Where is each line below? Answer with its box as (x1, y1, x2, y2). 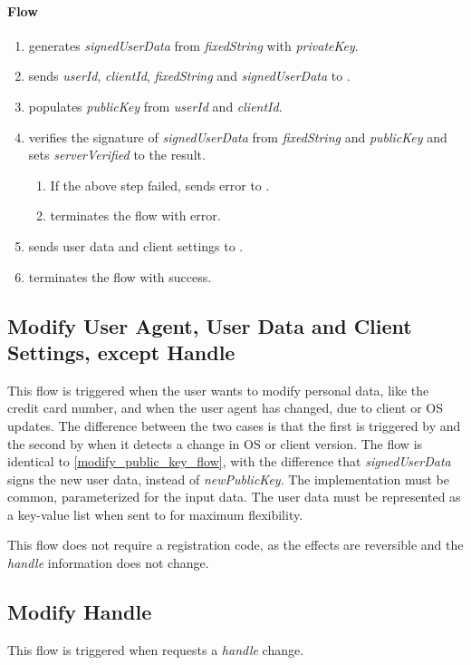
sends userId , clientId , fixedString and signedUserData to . (28, 66, 351, 85)
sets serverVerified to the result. (28, 145, 206, 164)
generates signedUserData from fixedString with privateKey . (28, 35, 359, 54)
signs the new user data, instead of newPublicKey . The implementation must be (7, 469, 449, 488)
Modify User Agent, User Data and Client (7, 311, 412, 339)
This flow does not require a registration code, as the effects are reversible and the (7, 535, 464, 554)
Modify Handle (7, 598, 152, 626)
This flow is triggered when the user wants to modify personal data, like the (7, 380, 429, 399)
